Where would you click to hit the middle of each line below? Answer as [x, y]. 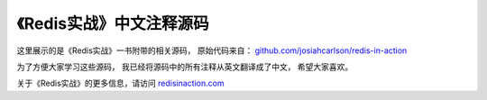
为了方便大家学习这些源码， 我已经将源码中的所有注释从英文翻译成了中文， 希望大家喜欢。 [185, 67]
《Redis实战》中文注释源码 [113, 23]
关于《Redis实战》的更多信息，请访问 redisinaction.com [120, 83]
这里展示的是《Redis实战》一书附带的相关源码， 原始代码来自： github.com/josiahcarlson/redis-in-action [212, 50]
